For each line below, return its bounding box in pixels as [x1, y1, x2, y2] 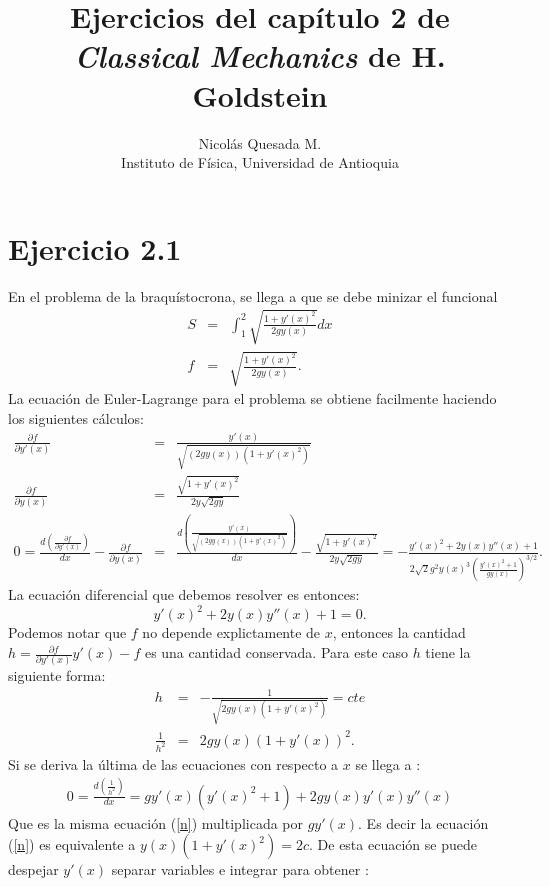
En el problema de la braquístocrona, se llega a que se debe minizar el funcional [8, 285, 498, 306]
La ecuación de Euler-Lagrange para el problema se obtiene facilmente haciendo [8, 388, 497, 409]
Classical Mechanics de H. [74, 35, 446, 77]
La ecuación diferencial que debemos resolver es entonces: [8, 584, 360, 605]
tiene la [425, 642, 471, 663]
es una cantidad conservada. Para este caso [144, 642, 408, 663]
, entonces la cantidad [332, 622, 466, 643]
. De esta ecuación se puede [309, 834, 477, 855]
